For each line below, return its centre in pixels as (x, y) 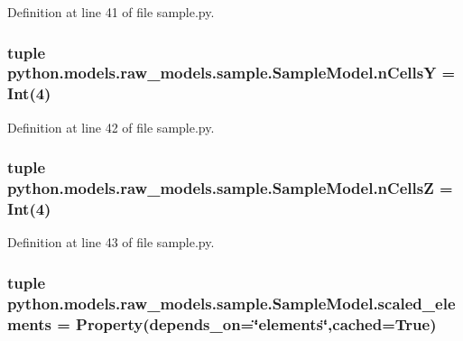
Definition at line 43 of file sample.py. (111, 242)
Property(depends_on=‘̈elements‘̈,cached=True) (256, 323)
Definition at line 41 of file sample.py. (111, 12)
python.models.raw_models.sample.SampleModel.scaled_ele (231, 303)
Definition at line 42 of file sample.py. (111, 127)
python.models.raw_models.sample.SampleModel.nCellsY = (231, 73)
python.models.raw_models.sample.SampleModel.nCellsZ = (230, 188)
